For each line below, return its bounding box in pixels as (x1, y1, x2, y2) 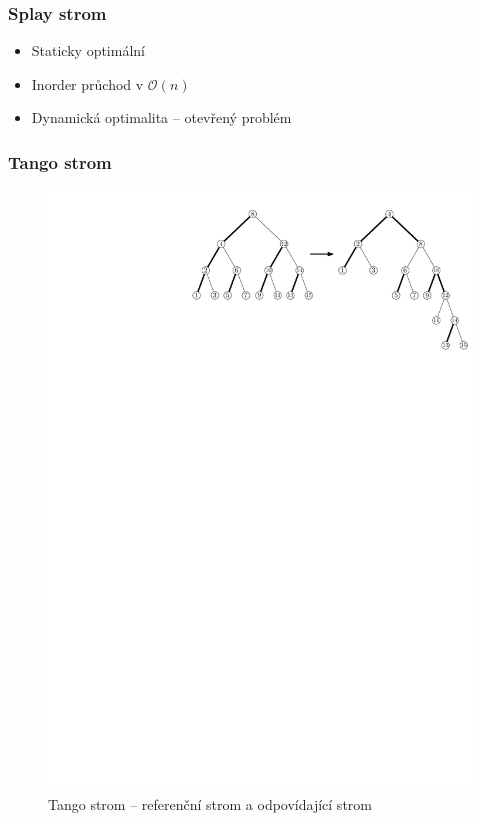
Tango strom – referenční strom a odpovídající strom (48, 793, 372, 814)
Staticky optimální (31, 40, 145, 61)
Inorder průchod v (31, 73, 144, 94)
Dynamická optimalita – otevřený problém (31, 107, 292, 128)
